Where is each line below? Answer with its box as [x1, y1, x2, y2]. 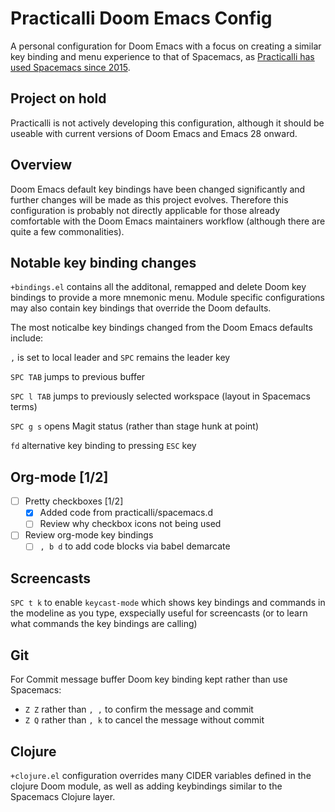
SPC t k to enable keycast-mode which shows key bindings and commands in [10, 597, 326, 609]
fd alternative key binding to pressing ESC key [10, 440, 197, 452]
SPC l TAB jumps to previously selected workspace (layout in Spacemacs [10, 390, 311, 402]
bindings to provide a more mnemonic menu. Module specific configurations [10, 292, 325, 304]
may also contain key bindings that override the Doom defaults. [10, 302, 272, 314]
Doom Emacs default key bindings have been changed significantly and [10, 183, 306, 195]
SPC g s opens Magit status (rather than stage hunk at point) [10, 420, 260, 432]
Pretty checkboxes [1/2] [24, 495, 124, 507]
